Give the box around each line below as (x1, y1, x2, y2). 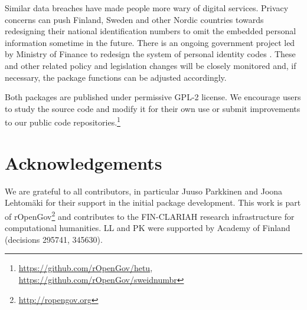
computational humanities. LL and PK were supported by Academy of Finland (5, 222, 290, 234)
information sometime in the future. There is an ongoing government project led (5, 36, 295, 48)
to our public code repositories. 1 (5, 114, 120, 128)
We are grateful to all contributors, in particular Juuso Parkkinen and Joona (5, 184, 283, 197)
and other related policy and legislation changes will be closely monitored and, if (5, 59, 296, 71)
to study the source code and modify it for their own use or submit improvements (5, 102, 301, 114)
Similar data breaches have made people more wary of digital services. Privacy (5, 2, 289, 14)
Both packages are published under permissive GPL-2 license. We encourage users (5, 91, 301, 103)
